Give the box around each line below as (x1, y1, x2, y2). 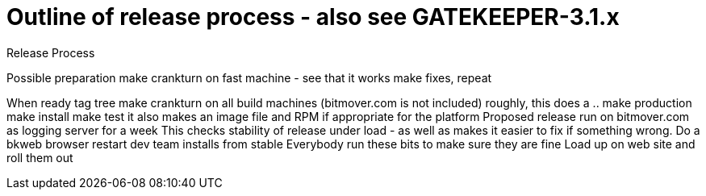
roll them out (6, 150, 73, 165)
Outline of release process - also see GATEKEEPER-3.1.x (6, 3, 620, 31)
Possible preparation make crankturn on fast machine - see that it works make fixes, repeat (6, 70, 492, 85)
